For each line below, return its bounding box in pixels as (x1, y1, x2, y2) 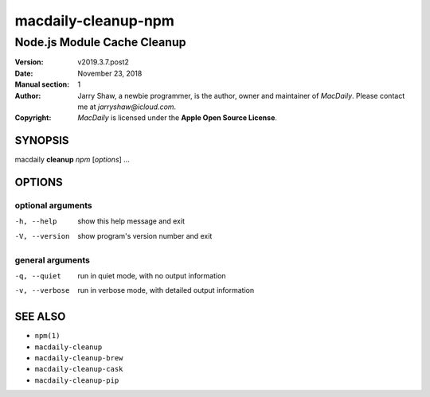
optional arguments (14, 200, 92, 211)
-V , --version (14, 232, 70, 240)
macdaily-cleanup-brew (34, 354, 123, 363)
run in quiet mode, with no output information (77, 271, 226, 280)
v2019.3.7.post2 (77, 57, 129, 67)
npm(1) (34, 331, 61, 341)
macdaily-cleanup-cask (34, 364, 123, 374)
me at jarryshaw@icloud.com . (77, 102, 177, 111)
